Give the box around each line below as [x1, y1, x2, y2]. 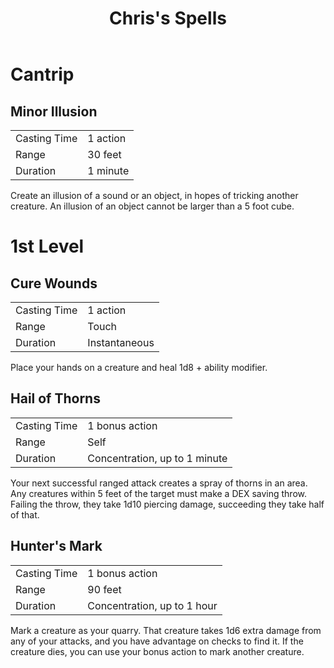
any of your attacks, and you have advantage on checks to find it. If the [10, 635, 304, 647]
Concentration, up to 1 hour [87, 598, 218, 612]
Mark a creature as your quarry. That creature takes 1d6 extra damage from [10, 624, 322, 636]
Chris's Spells [109, 7, 227, 30]
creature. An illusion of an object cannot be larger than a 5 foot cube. [10, 200, 295, 212]
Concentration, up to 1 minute [87, 451, 228, 465]
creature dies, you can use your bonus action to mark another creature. [10, 645, 305, 657]
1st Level [10, 235, 85, 258]
